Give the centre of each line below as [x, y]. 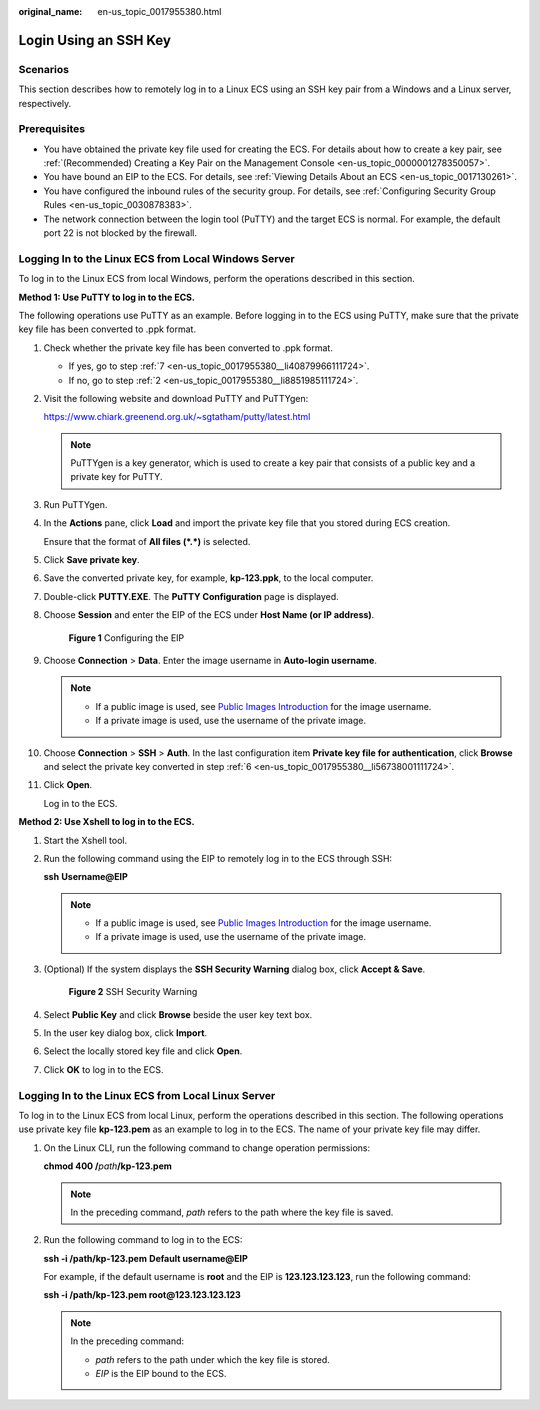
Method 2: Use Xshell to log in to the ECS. [106, 822]
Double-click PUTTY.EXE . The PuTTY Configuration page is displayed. [191, 596]
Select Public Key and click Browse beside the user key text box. [178, 1014]
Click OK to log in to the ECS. [103, 1069]
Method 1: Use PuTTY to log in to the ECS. [106, 297]
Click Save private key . [91, 560]
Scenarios [44, 69]
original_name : [50, 11]
